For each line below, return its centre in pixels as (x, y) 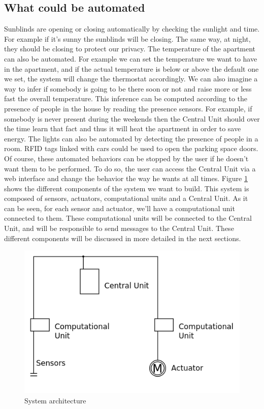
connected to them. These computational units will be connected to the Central (128, 218)
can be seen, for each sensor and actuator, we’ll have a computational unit (120, 208)
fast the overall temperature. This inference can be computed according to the (126, 98)
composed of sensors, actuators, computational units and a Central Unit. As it (126, 198)
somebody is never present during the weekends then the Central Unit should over (132, 118)
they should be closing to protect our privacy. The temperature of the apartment (130, 49)
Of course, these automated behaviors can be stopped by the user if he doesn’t (126, 158)
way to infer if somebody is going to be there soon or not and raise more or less (128, 88)
